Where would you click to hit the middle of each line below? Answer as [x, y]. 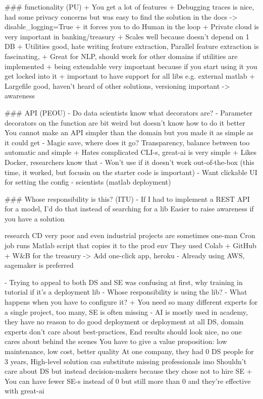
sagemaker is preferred [39, 265]
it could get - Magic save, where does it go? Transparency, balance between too [127, 142]
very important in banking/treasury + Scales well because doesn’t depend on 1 [127, 36]
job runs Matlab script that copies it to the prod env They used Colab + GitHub [130, 245]
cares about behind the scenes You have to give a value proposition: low [116, 341]
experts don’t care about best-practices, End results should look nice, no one [123, 331]
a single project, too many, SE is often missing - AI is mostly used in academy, [126, 311]
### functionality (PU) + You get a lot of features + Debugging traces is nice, [129, 7]
